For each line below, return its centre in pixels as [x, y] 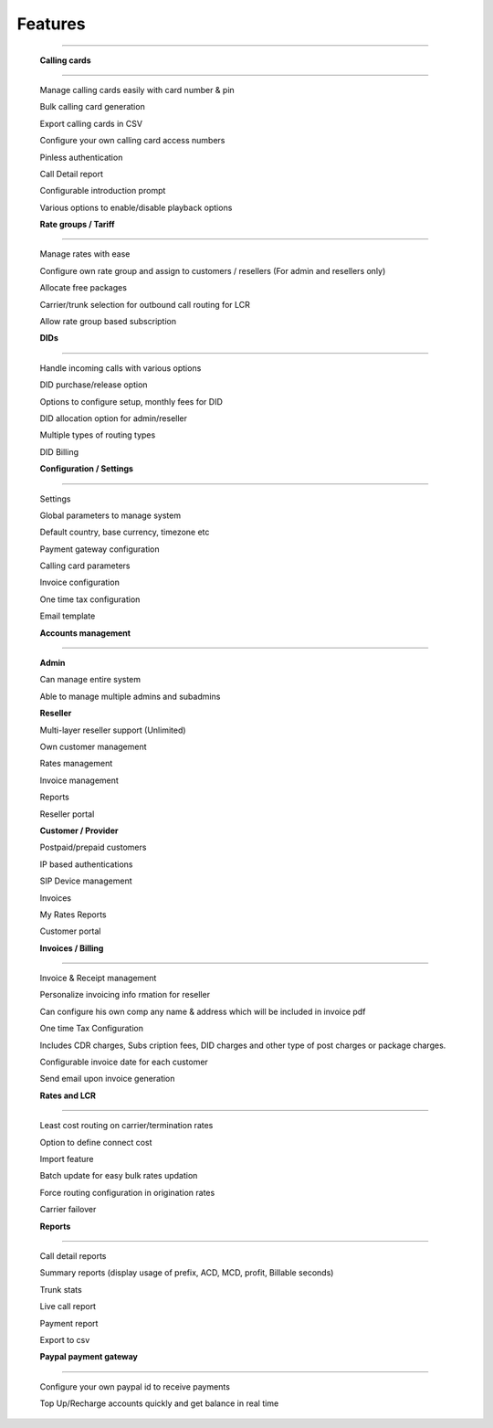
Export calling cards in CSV [91, 123]
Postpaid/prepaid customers [93, 847]
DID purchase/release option [94, 385]
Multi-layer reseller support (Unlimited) [113, 730]
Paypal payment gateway [89, 1357]
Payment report [69, 1323]
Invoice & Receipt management [98, 978]
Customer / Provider [79, 830]
